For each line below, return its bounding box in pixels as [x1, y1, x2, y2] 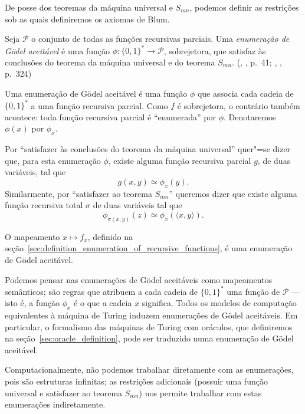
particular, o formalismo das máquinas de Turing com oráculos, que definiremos [5, 320, 293, 333]
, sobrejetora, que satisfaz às [163, 44, 266, 57]
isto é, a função [5, 297, 60, 309]
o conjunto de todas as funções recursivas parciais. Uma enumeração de [31, 32, 290, 45]
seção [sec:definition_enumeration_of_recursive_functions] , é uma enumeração [5, 242, 293, 254]
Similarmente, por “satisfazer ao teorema [5, 187, 152, 199]
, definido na [87, 230, 133, 242]
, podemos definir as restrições [189, 1, 299, 13]
